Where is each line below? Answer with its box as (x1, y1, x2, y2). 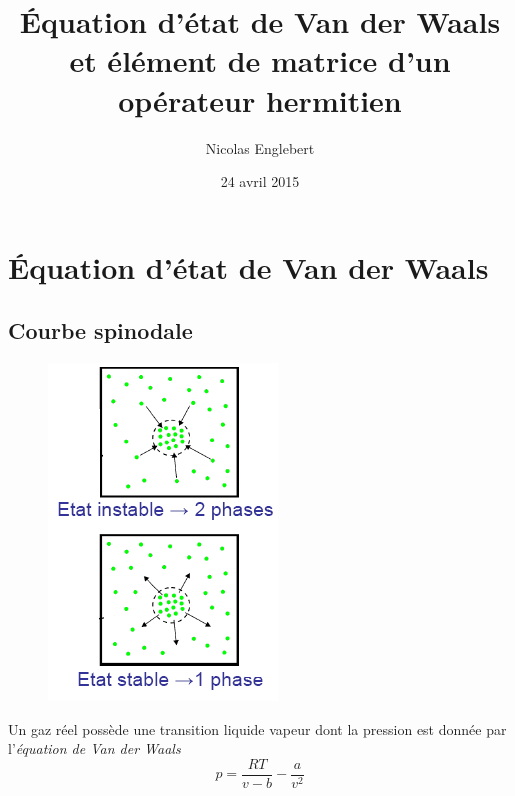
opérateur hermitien (118, 79, 402, 120)
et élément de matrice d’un (69, 40, 451, 81)
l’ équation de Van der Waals (8, 738, 181, 759)
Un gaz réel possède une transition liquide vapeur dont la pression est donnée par (8, 718, 507, 739)
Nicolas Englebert (205, 137, 315, 158)
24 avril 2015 (220, 171, 300, 192)
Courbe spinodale (8, 315, 193, 346)
